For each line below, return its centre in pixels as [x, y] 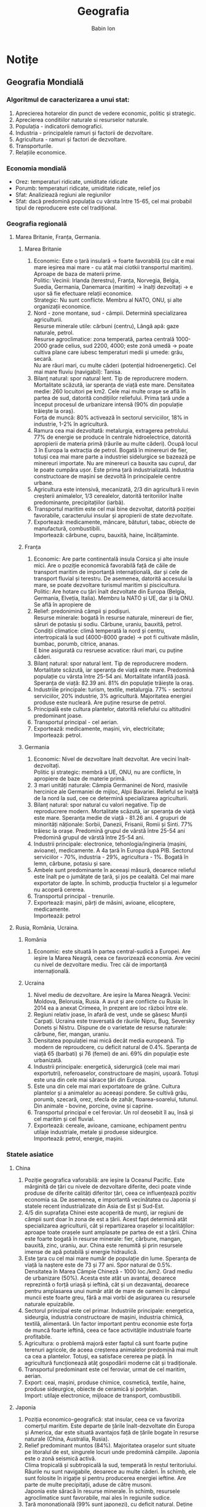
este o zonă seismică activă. [60, 1458]
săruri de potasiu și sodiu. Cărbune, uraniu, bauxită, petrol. [108, 624]
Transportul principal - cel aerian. [76, 722]
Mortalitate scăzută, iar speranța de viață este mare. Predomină [114, 670]
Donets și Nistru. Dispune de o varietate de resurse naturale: [110, 1028]
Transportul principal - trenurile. [74, 896]
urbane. [44, 483]
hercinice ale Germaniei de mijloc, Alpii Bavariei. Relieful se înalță [116, 792]
